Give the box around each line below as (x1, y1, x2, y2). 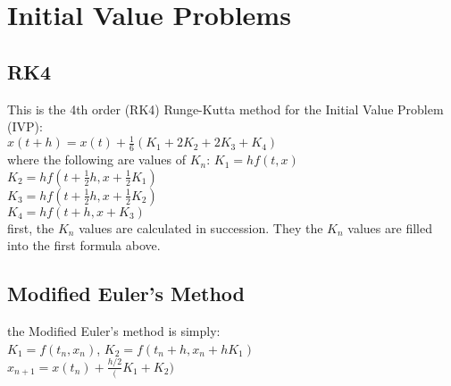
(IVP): (7, 117, 43, 136)
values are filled (347, 218, 432, 237)
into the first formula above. (7, 236, 161, 255)
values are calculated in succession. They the (79, 218, 323, 237)
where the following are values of (7, 150, 187, 169)
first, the (7, 218, 54, 237)
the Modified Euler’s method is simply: (7, 322, 221, 340)
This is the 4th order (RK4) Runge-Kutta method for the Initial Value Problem (7, 99, 444, 118)
